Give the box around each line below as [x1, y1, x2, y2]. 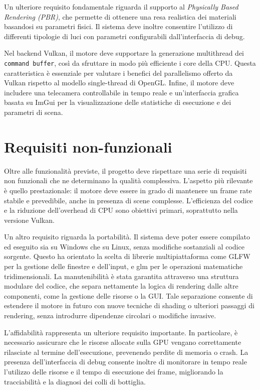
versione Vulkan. [4, 214, 55, 225]
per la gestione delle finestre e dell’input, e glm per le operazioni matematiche [4, 261, 243, 272]
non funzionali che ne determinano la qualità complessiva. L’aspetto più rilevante [4, 175, 253, 186]
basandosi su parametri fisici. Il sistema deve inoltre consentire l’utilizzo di [4, 21, 233, 32]
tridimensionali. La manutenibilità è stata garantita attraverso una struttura [4, 271, 239, 281]
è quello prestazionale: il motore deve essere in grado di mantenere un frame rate [4, 185, 252, 195]
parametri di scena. [4, 107, 63, 117]
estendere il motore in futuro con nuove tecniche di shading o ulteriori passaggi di [4, 300, 254, 311]
